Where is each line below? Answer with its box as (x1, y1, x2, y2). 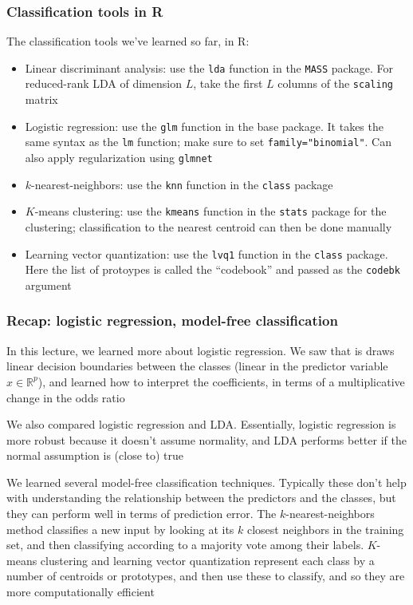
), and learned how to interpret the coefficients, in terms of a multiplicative (37, 373, 405, 389)
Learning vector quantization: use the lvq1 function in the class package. (25, 245, 388, 262)
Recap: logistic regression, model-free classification (6, 310, 338, 330)
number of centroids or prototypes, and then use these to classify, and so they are (6, 567, 405, 584)
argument (25, 276, 72, 293)
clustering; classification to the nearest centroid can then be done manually (25, 219, 392, 235)
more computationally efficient (6, 583, 155, 600)
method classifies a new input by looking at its (6, 520, 234, 537)
